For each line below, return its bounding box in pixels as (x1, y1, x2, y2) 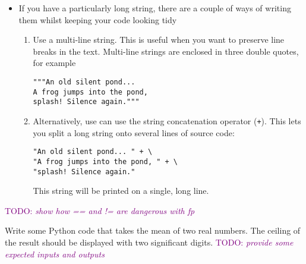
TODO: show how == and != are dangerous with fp (5, 204, 195, 216)
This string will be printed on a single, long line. (33, 184, 209, 197)
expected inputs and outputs (5, 247, 105, 260)
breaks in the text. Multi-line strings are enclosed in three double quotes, (33, 45, 299, 57)
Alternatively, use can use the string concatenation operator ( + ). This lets (33, 114, 301, 127)
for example (33, 56, 76, 69)
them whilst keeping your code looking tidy (18, 13, 177, 26)
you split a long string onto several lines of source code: (33, 126, 235, 139)
